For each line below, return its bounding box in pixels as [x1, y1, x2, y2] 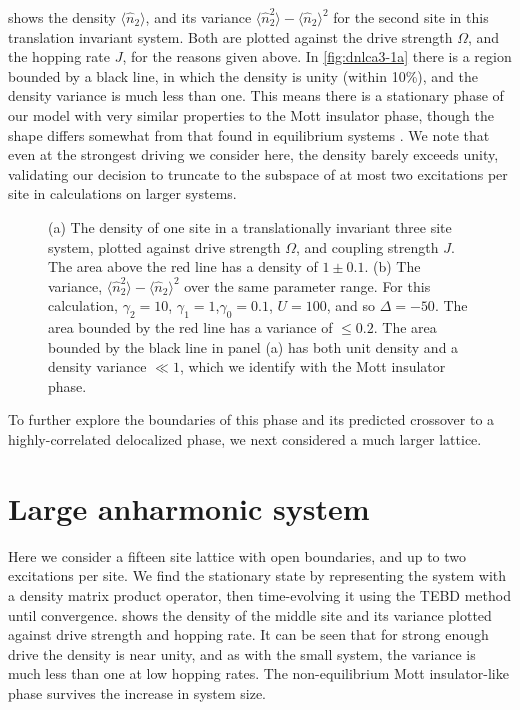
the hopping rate [8, 46, 110, 67]
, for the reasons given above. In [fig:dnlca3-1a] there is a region [122, 46, 512, 67]
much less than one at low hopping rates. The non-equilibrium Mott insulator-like [8, 663, 509, 684]
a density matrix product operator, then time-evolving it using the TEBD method [8, 584, 511, 605]
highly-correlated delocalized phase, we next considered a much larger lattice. [8, 429, 482, 450]
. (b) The [364, 256, 421, 277]
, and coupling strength [296, 236, 439, 257]
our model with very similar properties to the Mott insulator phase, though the [8, 104, 494, 125]
